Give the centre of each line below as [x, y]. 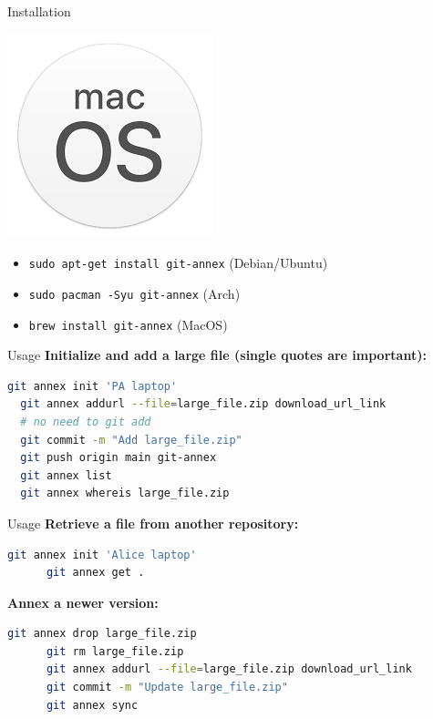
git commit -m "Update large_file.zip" [167, 688]
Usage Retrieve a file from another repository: [153, 523]
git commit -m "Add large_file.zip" [131, 440]
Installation [39, 11]
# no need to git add [86, 421]
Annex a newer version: [83, 602]
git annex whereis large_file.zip [125, 493]
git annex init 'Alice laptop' [102, 555]
